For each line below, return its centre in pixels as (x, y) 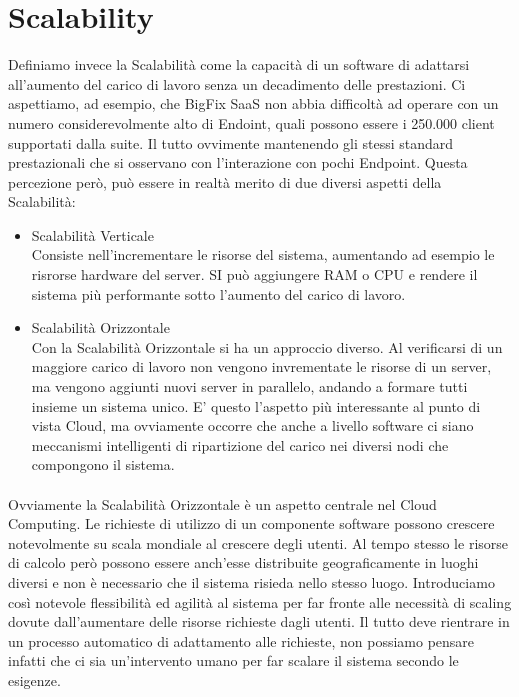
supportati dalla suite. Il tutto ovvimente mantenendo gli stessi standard (231, 142)
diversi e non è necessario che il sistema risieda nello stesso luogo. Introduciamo (251, 581)
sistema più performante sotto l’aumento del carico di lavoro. (218, 293)
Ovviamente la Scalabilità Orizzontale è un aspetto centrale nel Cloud (222, 503)
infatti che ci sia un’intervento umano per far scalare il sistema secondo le (233, 660)
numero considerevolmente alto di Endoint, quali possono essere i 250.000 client (251, 122)
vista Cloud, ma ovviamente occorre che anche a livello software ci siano (252, 425)
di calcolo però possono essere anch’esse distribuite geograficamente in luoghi (243, 562)
